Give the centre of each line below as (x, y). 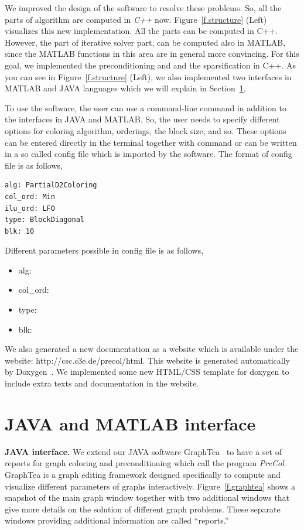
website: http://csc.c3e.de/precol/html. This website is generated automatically (147, 360)
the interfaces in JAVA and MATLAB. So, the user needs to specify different (142, 119)
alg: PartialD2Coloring (51, 185)
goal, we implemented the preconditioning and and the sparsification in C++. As (150, 65)
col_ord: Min (30, 196)
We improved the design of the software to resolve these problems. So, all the (143, 8)
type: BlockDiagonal (45, 220)
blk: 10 (20, 231)
